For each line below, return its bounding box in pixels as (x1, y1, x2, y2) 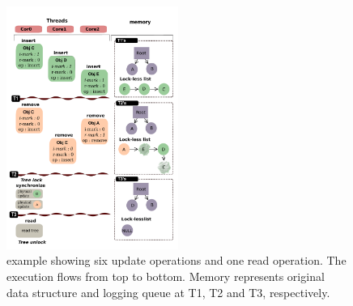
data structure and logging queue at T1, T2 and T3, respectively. (6, 283, 330, 300)
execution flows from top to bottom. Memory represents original (6, 268, 325, 285)
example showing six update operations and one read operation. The (6, 252, 347, 269)
